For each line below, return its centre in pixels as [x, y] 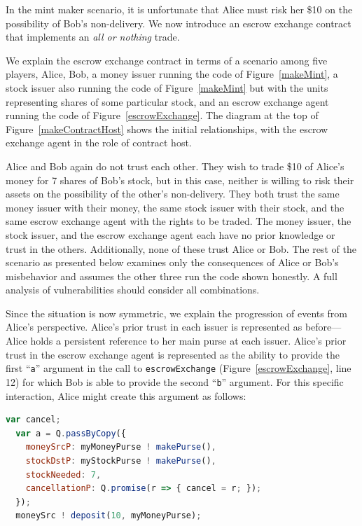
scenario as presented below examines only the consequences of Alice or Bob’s [172, 262]
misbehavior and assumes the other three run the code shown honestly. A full [172, 276]
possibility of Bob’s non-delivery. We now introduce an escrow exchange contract [179, 23]
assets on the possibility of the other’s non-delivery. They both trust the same [173, 194]
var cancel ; [33, 420]
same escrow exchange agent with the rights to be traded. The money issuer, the [179, 221]
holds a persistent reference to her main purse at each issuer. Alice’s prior [188, 341]
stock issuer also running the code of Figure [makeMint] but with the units [167, 87]
